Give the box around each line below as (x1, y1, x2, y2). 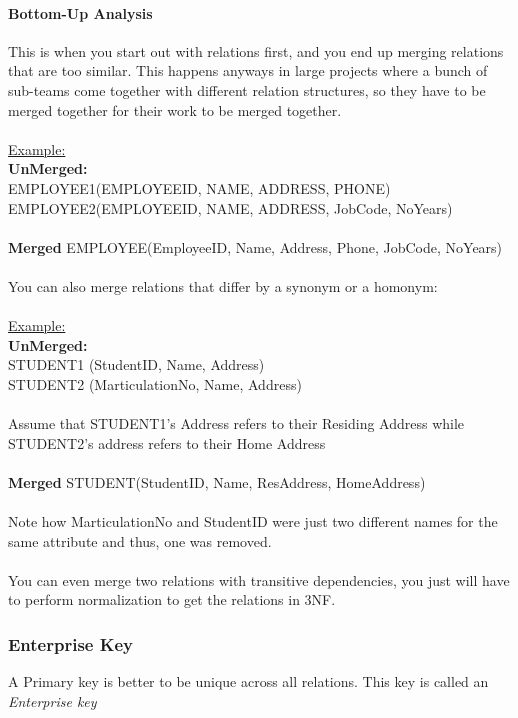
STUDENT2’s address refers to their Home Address (8, 432, 326, 453)
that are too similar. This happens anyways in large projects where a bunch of (8, 60, 488, 81)
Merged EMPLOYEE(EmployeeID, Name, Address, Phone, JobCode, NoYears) (8, 236, 503, 257)
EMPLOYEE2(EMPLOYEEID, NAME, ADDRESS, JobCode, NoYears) (8, 197, 453, 218)
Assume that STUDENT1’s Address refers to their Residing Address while (8, 413, 465, 434)
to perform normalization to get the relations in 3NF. (8, 589, 336, 610)
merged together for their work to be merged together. (8, 99, 342, 120)
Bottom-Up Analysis (8, 2, 153, 23)
